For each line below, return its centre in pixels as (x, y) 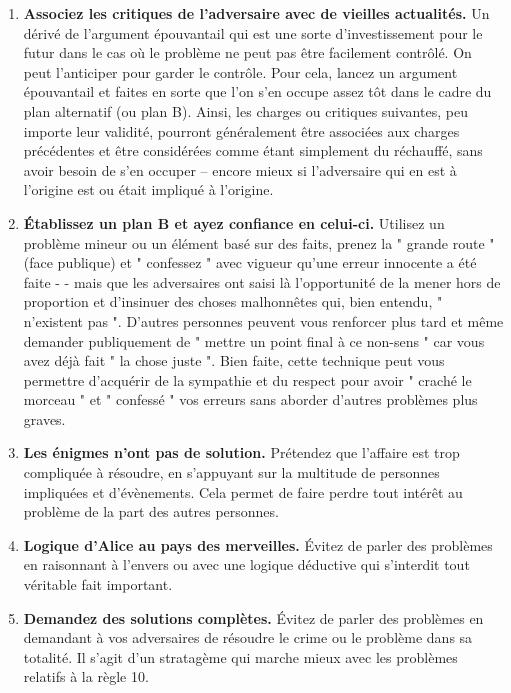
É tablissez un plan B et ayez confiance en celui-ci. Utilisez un (234, 222)
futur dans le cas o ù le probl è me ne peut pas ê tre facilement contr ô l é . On (247, 52)
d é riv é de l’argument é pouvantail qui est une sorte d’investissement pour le (253, 32)
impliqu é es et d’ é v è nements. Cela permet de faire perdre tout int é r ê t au (243, 491)
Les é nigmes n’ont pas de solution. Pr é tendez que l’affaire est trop (241, 452)
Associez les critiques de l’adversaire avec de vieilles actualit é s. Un (256, 13)
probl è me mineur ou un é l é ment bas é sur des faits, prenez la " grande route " (259, 242)
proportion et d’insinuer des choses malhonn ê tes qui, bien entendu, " (233, 301)
